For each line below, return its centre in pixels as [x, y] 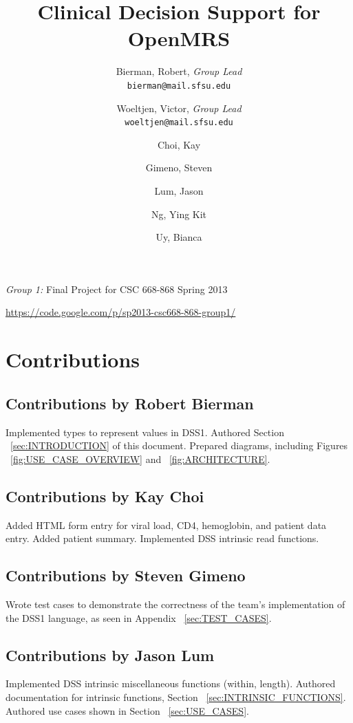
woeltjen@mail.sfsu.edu [179, 123]
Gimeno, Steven [179, 168]
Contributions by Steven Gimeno [126, 575]
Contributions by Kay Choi [105, 496]
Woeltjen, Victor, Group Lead [179, 108]
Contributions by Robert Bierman [130, 403]
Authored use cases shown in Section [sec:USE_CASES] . [127, 710]
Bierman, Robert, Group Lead [179, 71]
